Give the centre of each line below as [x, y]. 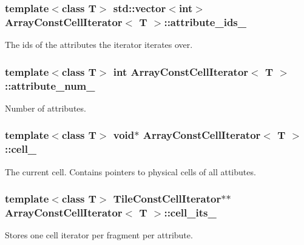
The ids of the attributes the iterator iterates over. [99, 45]
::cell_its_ [190, 213]
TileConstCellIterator [167, 199]
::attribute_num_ [50, 85]
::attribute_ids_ [205, 22]
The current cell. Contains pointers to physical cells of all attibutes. [130, 171]
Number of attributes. [46, 108]
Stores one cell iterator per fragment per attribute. [99, 235]
